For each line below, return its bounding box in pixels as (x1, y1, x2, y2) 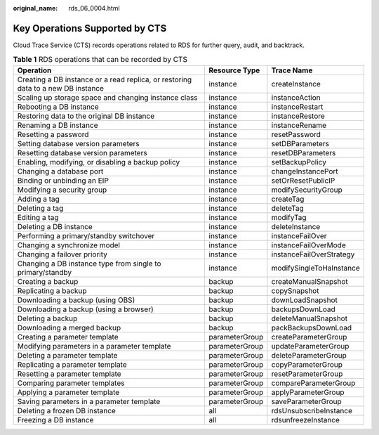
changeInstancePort (271, 166, 338, 176)
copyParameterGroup (271, 359, 343, 369)
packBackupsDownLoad (271, 323, 352, 332)
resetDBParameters (271, 148, 336, 157)
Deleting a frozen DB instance (17, 405, 116, 415)
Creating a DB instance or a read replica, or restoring (17, 74, 192, 84)
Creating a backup (17, 276, 79, 286)
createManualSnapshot (271, 276, 348, 286)
